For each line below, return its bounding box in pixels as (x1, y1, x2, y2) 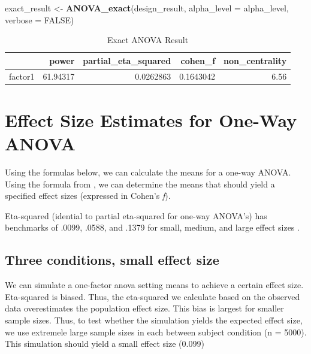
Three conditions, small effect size (5, 250, 219, 269)
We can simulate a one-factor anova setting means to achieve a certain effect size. (5, 279, 304, 291)
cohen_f (180, 54, 216, 66)
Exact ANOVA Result (107, 34, 189, 46)
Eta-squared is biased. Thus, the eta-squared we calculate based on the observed (5, 290, 300, 302)
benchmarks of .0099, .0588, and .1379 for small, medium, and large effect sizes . (5, 221, 300, 234)
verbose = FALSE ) (5, 13, 74, 26)
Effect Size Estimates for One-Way (5, 107, 297, 132)
